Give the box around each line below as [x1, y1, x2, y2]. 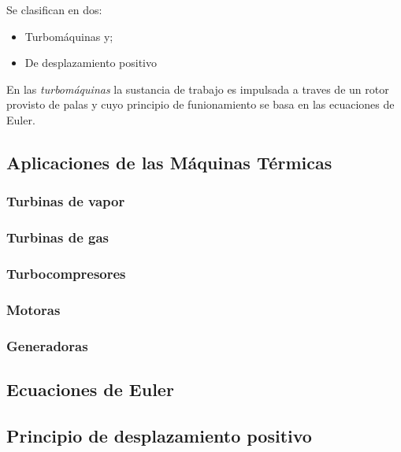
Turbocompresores [6, 263, 126, 283]
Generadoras [6, 335, 88, 355]
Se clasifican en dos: [6, 2, 102, 17]
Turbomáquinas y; [24, 28, 113, 44]
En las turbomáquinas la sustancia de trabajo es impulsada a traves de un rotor [6, 80, 389, 97]
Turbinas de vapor [6, 191, 125, 211]
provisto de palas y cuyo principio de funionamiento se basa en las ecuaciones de [6, 96, 395, 113]
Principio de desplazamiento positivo [6, 423, 312, 447]
